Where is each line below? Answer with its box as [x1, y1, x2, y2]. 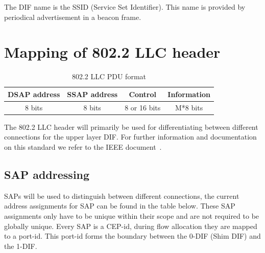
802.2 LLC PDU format [71, 71, 146, 82]
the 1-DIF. [4, 240, 37, 251]
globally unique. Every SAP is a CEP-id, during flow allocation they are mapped [4, 220, 257, 231]
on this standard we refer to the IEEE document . [4, 142, 162, 152]
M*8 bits [175, 102, 203, 112]
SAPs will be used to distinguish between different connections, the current [4, 190, 239, 201]
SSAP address [67, 88, 118, 99]
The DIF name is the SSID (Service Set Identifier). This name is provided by [4, 2, 246, 12]
